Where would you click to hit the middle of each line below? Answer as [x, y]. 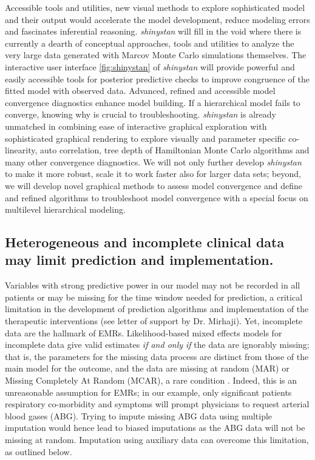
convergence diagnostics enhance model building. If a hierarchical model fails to [153, 102]
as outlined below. [39, 451]
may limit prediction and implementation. [139, 260]
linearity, [21, 150]
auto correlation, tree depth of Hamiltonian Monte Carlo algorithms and [175, 150]
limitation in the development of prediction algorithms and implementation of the [157, 309]
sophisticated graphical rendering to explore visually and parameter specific [145, 138]
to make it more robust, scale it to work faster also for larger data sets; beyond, [153, 174]
